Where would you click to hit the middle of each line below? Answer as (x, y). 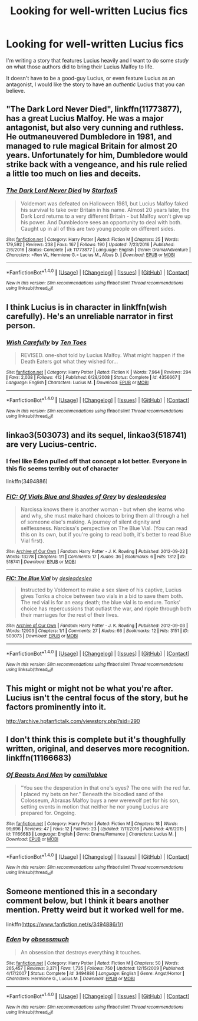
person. (21, 325)
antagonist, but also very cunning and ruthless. (95, 128)
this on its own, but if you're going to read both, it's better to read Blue (106, 535)
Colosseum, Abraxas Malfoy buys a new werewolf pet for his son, (100, 800)
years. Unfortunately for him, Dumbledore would (97, 156)
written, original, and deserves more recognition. (98, 749)
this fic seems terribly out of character (62, 469)
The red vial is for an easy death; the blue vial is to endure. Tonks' (100, 603)
